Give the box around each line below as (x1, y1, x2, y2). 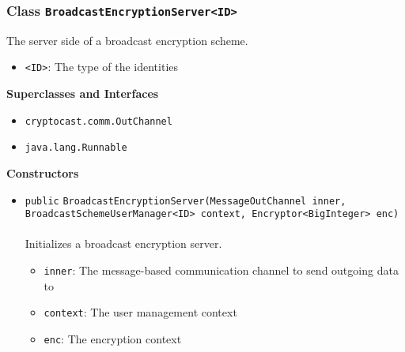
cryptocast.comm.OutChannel (25, 115, 172, 127)
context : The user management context (44, 304, 237, 320)
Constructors (6, 164, 79, 181)
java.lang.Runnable (25, 142, 127, 154)
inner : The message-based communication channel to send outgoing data (44, 262, 399, 279)
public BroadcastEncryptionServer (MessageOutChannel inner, (25, 195, 346, 207)
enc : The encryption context (44, 330, 182, 346)
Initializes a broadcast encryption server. (25, 235, 222, 252)
